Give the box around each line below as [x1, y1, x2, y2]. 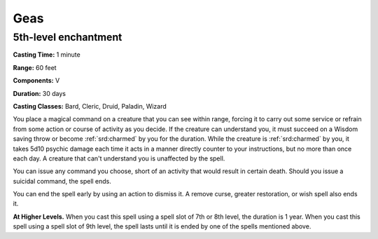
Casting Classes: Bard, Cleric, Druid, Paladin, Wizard [13, 102, 167, 110]
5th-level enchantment [13, 31, 122, 43]
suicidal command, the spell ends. [13, 177, 112, 185]
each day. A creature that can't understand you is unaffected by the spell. [13, 154, 225, 163]
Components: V [13, 76, 60, 85]
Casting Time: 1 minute [13, 50, 80, 59]
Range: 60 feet [13, 63, 57, 71]
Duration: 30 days [13, 89, 66, 97]
